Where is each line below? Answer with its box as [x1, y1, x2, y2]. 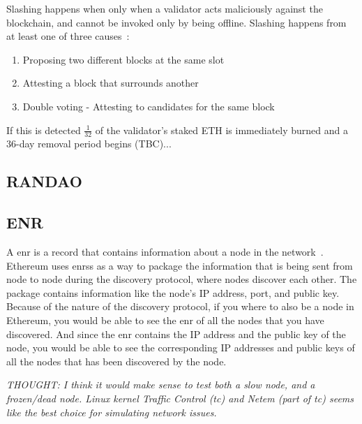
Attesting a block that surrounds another [22, 75, 199, 90]
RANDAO [6, 170, 82, 192]
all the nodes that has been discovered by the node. [6, 353, 227, 368]
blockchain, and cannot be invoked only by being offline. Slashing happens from [6, 15, 347, 29]
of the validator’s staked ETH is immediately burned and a [95, 122, 348, 137]
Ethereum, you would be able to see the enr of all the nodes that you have [6, 312, 324, 327]
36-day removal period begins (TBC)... [6, 136, 172, 151]
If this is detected [6, 122, 81, 137]
